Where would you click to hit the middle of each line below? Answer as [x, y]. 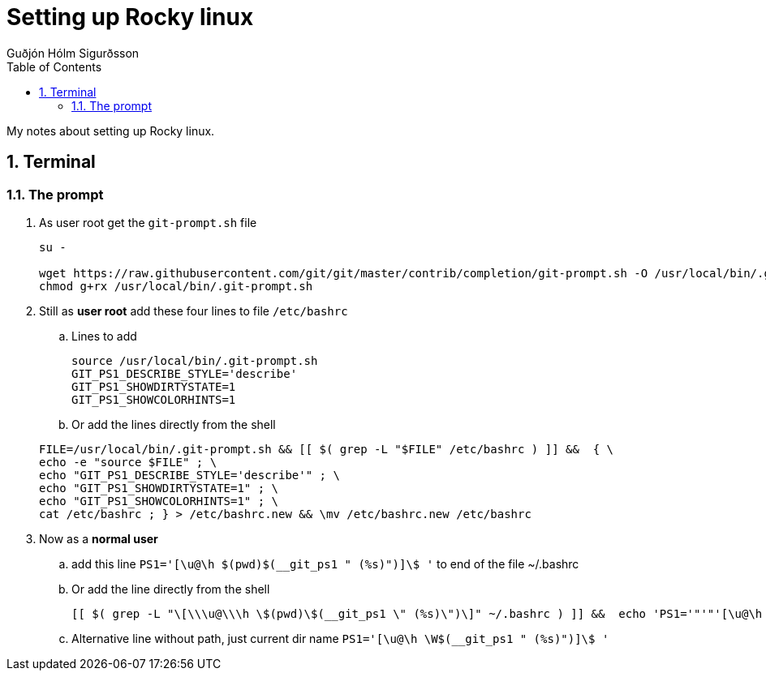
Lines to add [104, 336]
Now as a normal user [99, 538]
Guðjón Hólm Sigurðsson [73, 53]
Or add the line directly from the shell [171, 589]
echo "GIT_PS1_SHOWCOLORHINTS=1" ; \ [159, 501]
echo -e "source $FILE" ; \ [128, 462]
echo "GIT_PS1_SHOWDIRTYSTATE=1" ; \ [159, 488]
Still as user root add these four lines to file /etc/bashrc [194, 311]
